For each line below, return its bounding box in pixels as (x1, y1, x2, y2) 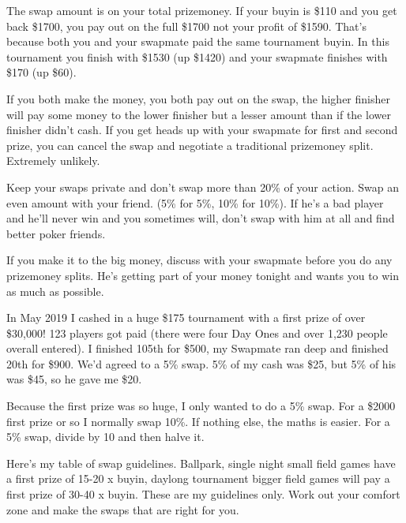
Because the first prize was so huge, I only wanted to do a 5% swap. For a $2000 (6, 398, 396, 414)
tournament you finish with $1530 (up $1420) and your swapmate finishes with (6, 48, 388, 65)
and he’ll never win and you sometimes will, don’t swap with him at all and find (6, 210, 395, 226)
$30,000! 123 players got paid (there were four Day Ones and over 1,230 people (6, 324, 388, 341)
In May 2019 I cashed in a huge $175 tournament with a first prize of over (6, 309, 366, 326)
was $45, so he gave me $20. (6, 371, 142, 387)
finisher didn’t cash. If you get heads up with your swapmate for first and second (6, 121, 398, 138)
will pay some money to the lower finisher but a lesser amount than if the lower (6, 106, 391, 122)
